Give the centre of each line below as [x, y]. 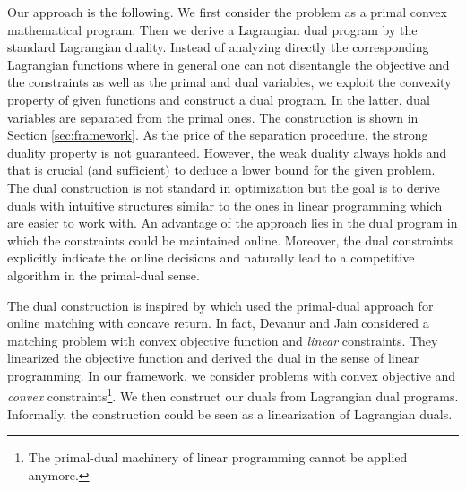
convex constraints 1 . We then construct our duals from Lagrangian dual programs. [233, 395]
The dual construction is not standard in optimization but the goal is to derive [224, 187]
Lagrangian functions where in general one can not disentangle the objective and [229, 64]
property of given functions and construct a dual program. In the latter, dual [219, 99]
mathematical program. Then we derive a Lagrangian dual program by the [212, 29]
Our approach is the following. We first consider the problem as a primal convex [227, 12]
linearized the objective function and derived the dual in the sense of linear [213, 358]
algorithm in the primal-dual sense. [104, 275]
